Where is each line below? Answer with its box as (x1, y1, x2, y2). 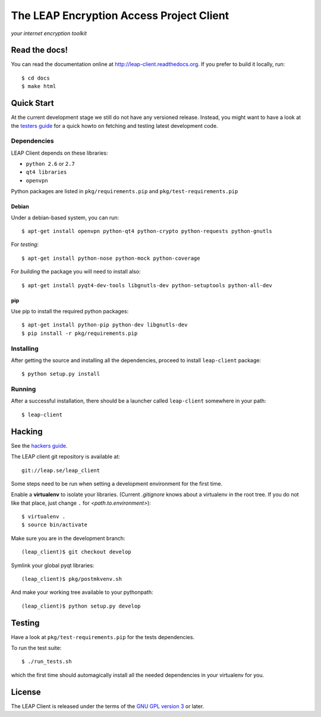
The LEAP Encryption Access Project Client (11, 9, 229, 22)
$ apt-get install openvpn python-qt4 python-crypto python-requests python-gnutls (21, 228, 273, 235)
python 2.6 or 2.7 (26, 161, 75, 168)
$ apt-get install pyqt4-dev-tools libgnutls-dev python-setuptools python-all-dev (21, 282, 273, 288)
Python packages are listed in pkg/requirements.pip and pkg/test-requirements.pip (11, 188, 238, 195)
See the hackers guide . (11, 442, 68, 449)
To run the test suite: (11, 644, 62, 652)
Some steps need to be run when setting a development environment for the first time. (11, 480, 223, 487)
